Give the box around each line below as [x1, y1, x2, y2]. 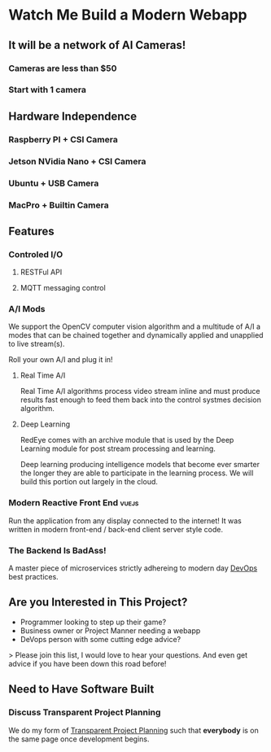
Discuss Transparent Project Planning [8, 706, 161, 718]
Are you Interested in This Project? [8, 596, 188, 610]
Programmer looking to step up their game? [20, 617, 167, 627]
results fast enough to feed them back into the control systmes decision [20, 395, 262, 404]
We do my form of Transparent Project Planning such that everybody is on [8, 725, 259, 735]
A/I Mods [8, 304, 46, 315]
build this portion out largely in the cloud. [20, 477, 159, 487]
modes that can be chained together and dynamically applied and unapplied [8, 330, 264, 340]
